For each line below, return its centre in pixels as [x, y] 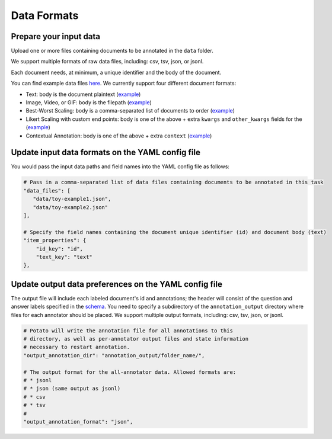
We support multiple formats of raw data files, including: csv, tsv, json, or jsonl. [107, 62]
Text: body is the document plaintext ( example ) [83, 94]
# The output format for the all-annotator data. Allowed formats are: [130, 372]
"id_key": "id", [59, 249]
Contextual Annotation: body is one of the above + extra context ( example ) [119, 136]
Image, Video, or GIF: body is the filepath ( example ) [89, 102]
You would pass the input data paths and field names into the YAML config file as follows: [120, 166]
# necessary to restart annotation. [77, 347]
